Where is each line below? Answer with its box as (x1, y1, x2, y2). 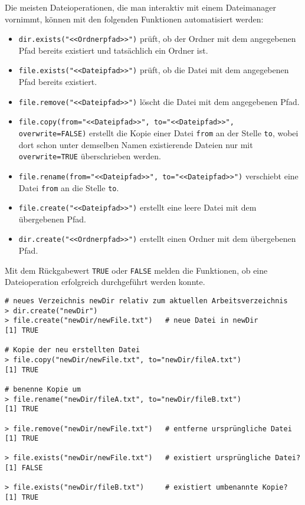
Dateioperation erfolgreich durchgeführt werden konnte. (5, 276, 205, 288)
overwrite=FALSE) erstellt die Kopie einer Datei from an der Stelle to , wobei (18, 127, 299, 139)
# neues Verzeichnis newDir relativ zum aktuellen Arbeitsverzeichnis (5, 296, 288, 305)
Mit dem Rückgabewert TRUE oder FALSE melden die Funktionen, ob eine (5, 264, 268, 276)
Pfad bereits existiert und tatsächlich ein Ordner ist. (18, 44, 208, 56)
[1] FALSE (5, 464, 43, 473)
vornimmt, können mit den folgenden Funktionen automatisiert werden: (5, 12, 264, 25)
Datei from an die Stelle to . (18, 181, 119, 194)
